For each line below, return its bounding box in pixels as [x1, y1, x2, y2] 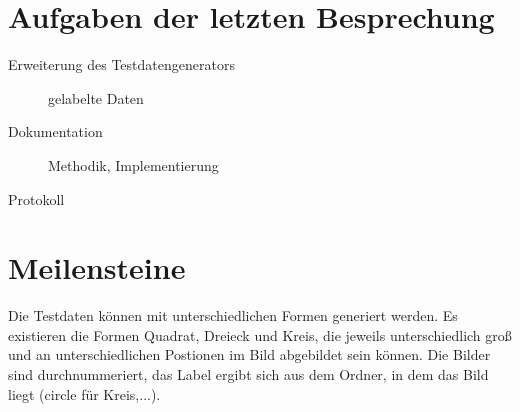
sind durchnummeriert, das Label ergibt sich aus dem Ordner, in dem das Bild [8, 364, 489, 384]
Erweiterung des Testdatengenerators [8, 54, 235, 75]
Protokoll [8, 188, 65, 209]
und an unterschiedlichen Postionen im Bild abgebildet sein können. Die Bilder [8, 344, 491, 365]
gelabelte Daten [48, 87, 144, 108]
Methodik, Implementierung [48, 154, 219, 175]
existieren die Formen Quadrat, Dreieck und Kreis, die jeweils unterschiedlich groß [8, 324, 512, 345]
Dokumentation [8, 121, 103, 142]
